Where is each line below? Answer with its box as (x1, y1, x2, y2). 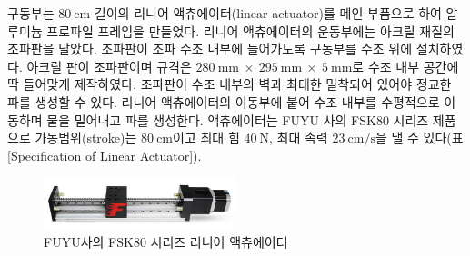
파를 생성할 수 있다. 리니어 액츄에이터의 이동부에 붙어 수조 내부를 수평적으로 (7, 92, 440, 111)
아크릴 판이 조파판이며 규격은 (26, 56, 192, 75)
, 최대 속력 (269, 128, 328, 147)
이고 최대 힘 (173, 128, 240, 147)
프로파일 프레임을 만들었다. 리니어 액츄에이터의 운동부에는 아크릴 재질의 (46, 21, 455, 40)
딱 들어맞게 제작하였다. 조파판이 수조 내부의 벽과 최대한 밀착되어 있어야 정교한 (7, 74, 452, 94)
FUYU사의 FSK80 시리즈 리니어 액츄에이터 (44, 231, 288, 251)
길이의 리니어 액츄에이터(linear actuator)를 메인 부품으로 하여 (94, 4, 442, 22)
